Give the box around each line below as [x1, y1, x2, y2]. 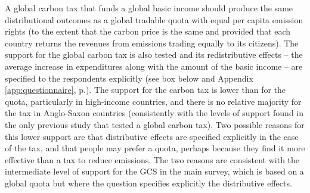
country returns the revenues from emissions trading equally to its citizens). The [5, 36, 299, 49]
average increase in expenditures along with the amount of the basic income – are [5, 60, 303, 72]
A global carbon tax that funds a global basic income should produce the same [5, 2, 293, 14]
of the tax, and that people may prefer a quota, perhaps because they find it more [5, 142, 305, 154]
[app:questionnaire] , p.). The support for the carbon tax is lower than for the [5, 83, 286, 96]
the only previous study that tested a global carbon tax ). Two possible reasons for [5, 118, 305, 130]
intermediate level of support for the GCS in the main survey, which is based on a [5, 165, 304, 178]
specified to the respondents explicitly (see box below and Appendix [5, 71, 253, 84]
